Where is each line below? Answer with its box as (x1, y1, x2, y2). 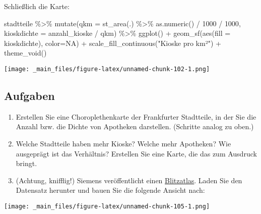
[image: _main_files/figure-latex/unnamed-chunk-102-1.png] (4, 65, 210, 73)
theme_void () (4, 47, 47, 58)
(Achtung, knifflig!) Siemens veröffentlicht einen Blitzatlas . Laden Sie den (16, 175, 242, 185)
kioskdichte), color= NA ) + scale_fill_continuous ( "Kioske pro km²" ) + (4, 37, 221, 48)
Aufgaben (4, 88, 55, 103)
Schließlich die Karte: (4, 1, 70, 11)
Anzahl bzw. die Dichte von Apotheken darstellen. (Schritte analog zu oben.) (16, 121, 254, 132)
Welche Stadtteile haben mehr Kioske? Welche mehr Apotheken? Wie (16, 138, 231, 149)
